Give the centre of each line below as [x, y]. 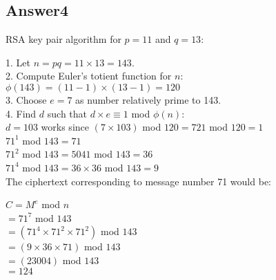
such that [67, 113]
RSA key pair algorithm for [63, 39]
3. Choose [26, 99]
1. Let [18, 62]
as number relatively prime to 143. [148, 99]
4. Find [21, 113]
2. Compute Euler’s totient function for [89, 76]
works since [65, 127]
